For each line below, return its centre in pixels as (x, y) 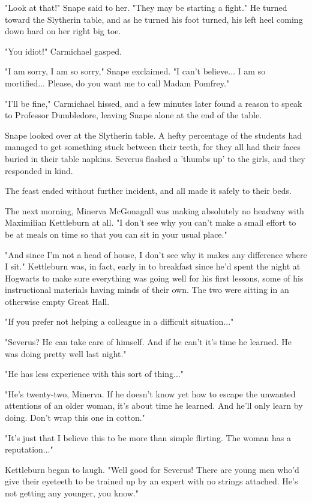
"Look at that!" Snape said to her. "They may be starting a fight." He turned (146, 7)
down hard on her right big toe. (63, 31)
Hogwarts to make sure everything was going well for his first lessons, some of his (154, 278)
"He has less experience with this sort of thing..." (94, 374)
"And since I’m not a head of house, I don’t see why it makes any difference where (156, 254)
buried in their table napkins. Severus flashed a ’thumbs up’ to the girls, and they (155, 158)
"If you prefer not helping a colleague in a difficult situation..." (119, 321)
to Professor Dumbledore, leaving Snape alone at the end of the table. (133, 115)
